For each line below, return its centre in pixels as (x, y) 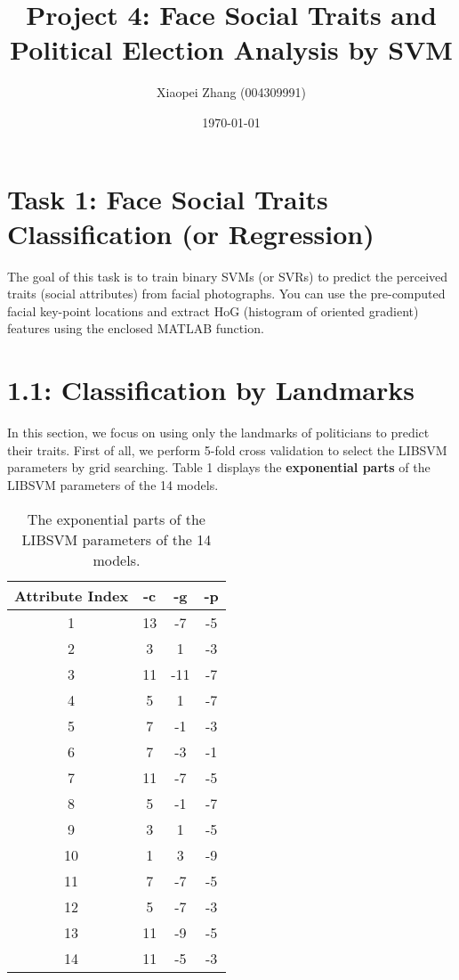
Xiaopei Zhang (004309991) (231, 92)
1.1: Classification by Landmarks (211, 390)
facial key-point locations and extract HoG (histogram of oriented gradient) (213, 310)
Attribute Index (72, 595)
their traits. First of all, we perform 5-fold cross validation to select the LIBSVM (227, 449)
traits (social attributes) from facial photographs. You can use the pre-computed (226, 294)
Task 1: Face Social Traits (168, 198)
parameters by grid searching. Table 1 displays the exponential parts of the (219, 467)
